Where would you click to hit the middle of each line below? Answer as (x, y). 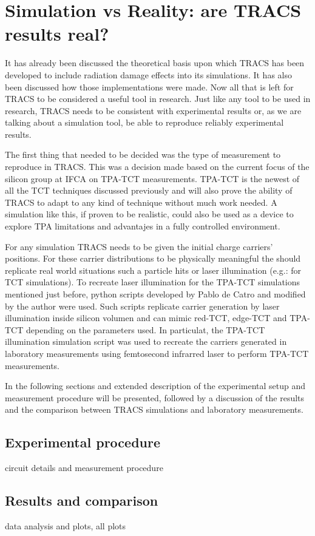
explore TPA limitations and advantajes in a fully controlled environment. (143, 226)
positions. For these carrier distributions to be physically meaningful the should (153, 258)
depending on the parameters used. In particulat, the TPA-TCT (145, 329)
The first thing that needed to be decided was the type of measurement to (143, 154)
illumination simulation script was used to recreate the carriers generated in (146, 341)
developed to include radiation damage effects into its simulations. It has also (148, 74)
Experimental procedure (83, 442)
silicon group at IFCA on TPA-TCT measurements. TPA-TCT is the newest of (152, 178)
